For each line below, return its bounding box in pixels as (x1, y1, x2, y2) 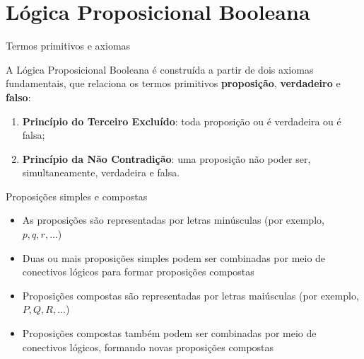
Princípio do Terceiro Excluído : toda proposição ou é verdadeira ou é (22, 113, 341, 128)
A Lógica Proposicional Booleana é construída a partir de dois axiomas (6, 62, 314, 76)
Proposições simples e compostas (6, 188, 148, 203)
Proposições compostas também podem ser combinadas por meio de (22, 326, 317, 341)
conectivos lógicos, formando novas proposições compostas (22, 339, 274, 354)
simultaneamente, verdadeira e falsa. (22, 165, 180, 180)
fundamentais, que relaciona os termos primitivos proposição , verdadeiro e (6, 76, 341, 91)
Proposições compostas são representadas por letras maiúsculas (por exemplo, (22, 287, 359, 302)
